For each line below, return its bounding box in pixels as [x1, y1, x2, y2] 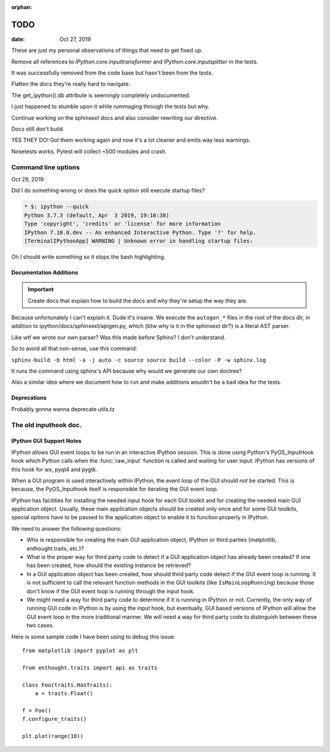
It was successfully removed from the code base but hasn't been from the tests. [11, 69, 213, 76]
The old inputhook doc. [11, 420, 82, 429]
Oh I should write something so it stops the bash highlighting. [11, 253, 166, 260]
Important [28, 286, 54, 293]
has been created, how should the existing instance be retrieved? [26, 562, 191, 569]
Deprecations [11, 394, 47, 401]
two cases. [26, 622, 54, 629]
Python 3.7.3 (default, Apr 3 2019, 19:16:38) [24, 211, 169, 219]
